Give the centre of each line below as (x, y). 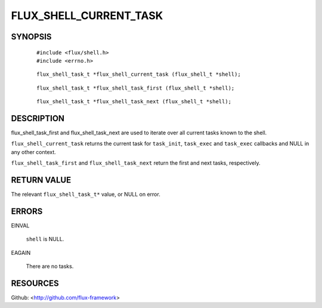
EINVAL (20, 226)
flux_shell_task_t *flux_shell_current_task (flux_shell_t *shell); (139, 74)
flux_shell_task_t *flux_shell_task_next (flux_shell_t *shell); (134, 102)
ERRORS (27, 211)
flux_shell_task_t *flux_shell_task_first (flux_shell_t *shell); (136, 88)
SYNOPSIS (31, 37)
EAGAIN (21, 252)
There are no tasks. (50, 266)
